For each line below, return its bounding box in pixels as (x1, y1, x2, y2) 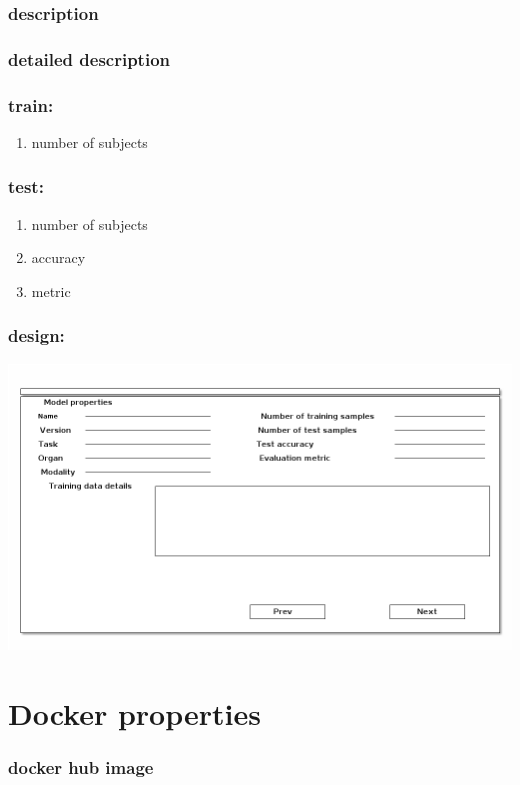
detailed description (8, 46, 170, 71)
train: (8, 92, 54, 117)
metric (31, 280, 71, 301)
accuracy (31, 247, 86, 268)
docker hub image (8, 755, 154, 780)
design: (8, 323, 65, 348)
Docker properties (8, 692, 261, 733)
